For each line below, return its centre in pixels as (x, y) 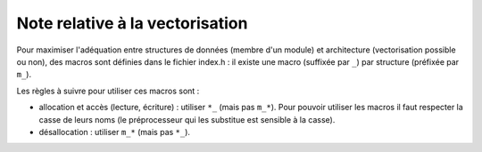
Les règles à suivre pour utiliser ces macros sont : (108, 91)
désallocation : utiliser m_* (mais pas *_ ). (115, 132)
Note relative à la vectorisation (132, 23)
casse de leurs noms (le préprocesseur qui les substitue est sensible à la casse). (187, 119)
